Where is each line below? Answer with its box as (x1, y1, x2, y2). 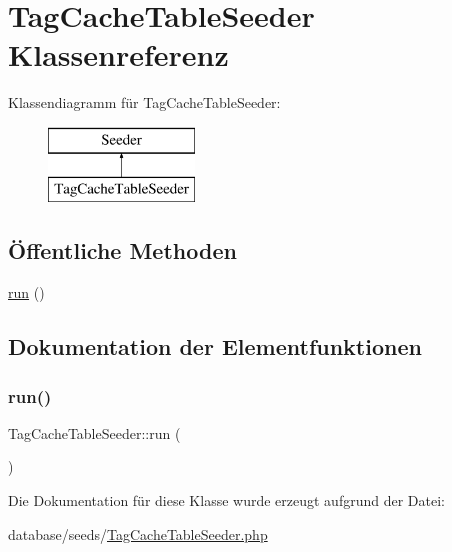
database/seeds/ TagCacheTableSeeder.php (8, 523, 268, 544)
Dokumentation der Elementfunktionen (8, 331, 422, 362)
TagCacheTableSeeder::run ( (8, 422, 181, 443)
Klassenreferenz (8, 34, 229, 75)
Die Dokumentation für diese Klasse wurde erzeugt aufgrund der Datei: (8, 490, 445, 511)
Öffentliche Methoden (8, 235, 237, 266)
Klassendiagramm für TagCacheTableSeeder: (8, 92, 281, 113)
